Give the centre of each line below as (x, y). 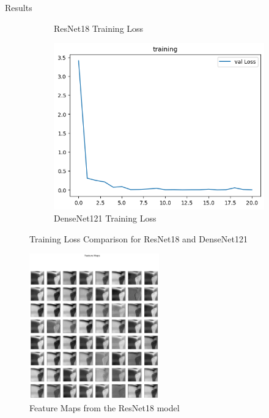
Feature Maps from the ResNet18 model (105, 407)
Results (19, 7)
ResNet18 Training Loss (99, 28)
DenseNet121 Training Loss (105, 218)
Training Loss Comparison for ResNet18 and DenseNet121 (138, 238)
